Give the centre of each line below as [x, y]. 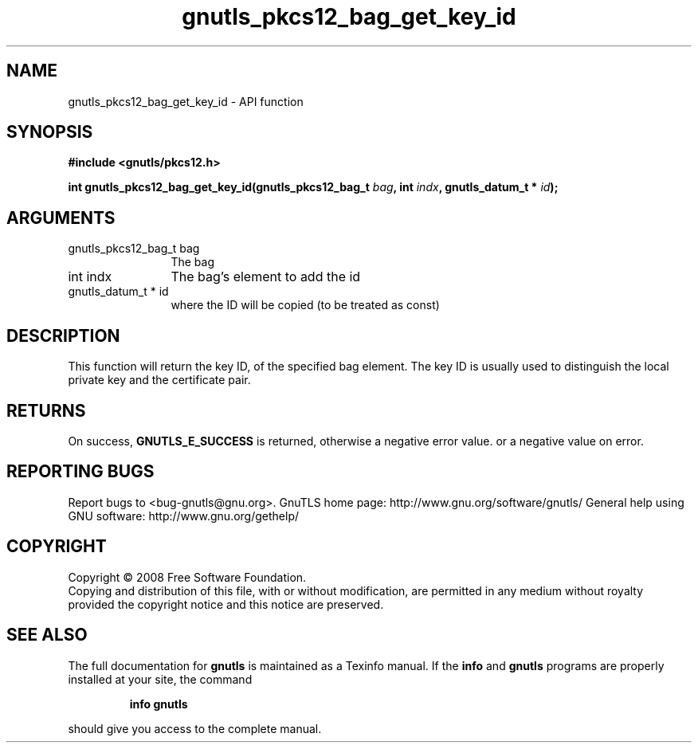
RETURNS [46, 410]
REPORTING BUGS [80, 472]
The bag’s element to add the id [266, 277]
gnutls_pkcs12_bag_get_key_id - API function [186, 101]
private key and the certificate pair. [159, 380]
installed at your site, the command [160, 679]
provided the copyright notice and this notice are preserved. [226, 604]
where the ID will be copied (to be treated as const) [305, 305]
